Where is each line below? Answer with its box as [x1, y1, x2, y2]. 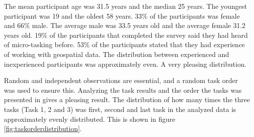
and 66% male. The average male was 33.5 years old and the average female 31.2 [4, 20, 246, 30]
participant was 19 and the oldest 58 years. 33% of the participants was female [4, 10, 240, 21]
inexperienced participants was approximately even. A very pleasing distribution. [4, 58, 247, 69]
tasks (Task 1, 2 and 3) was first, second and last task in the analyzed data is [4, 104, 236, 114]
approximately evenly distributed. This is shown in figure [4, 113, 176, 124]
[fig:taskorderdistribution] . [4, 123, 82, 134]
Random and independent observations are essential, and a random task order [4, 75, 238, 85]
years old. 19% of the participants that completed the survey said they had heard [4, 29, 248, 40]
